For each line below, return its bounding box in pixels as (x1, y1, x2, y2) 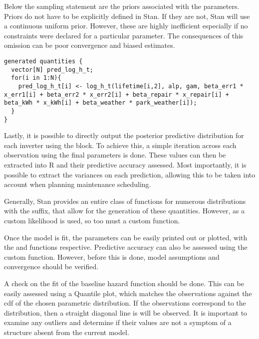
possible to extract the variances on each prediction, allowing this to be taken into (4, 169, 256, 179)
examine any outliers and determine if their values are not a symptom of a (4, 317, 232, 328)
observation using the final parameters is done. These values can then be (4, 150, 226, 160)
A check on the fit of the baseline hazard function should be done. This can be (4, 278, 244, 288)
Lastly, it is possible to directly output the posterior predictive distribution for (4, 130, 244, 141)
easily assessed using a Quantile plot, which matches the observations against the (4, 288, 252, 298)
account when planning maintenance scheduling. (4, 179, 151, 189)
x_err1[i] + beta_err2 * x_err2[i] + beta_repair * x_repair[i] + (4, 91, 230, 98)
